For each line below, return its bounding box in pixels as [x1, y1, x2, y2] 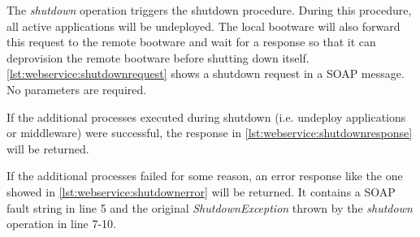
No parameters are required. [6, 80, 147, 97]
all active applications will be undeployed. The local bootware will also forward [6, 17, 401, 34]
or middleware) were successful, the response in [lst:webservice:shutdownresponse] [6, 124, 413, 141]
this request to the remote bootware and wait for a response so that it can [6, 33, 376, 50]
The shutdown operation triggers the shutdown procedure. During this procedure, [6, 2, 412, 18]
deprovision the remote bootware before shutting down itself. [6, 49, 310, 66]
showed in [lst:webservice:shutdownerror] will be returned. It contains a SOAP [6, 183, 396, 200]
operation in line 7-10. [6, 215, 117, 232]
